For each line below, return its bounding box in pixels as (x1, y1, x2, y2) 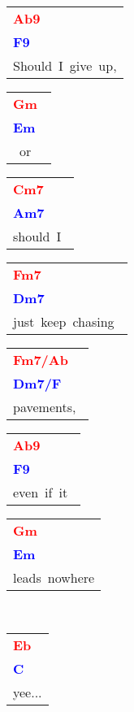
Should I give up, (13, 56, 117, 75)
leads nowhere (13, 568, 95, 587)
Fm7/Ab (13, 350, 68, 369)
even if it (13, 483, 68, 501)
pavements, (13, 397, 76, 416)
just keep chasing (13, 312, 115, 331)
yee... (13, 682, 42, 701)
